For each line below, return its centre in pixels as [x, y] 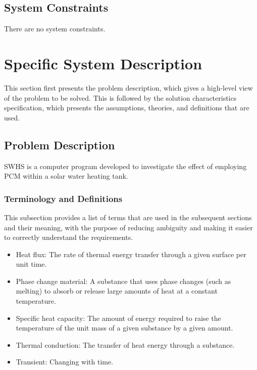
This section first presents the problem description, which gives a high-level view [128, 87]
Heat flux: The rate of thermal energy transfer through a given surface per [131, 254]
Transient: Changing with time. [65, 362]
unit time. [31, 264]
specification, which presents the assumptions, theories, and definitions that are [127, 108]
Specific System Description [103, 63]
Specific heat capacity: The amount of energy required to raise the [118, 318]
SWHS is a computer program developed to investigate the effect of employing [125, 166]
